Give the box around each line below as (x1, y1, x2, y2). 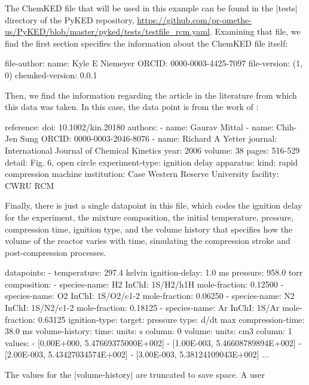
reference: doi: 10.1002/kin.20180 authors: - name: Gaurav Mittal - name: (5, 120, 274, 133)
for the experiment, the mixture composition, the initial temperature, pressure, (5, 210, 294, 223)
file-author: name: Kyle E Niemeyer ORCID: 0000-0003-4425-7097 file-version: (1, (5, 57, 303, 69)
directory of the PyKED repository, (5, 13, 134, 26)
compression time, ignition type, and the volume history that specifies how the (5, 222, 293, 235)
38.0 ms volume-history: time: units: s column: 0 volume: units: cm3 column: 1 (5, 325, 292, 337)
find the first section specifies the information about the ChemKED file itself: (5, 36, 288, 49)
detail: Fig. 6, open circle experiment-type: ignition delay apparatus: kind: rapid (5, 155, 298, 168)
